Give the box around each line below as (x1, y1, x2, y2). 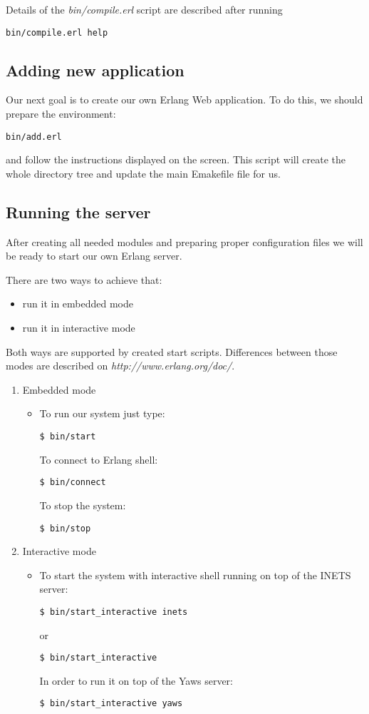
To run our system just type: (39, 406, 165, 421)
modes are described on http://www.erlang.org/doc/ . (6, 358, 235, 373)
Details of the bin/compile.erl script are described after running (6, 2, 283, 16)
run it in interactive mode (22, 320, 135, 335)
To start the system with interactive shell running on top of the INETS (39, 567, 351, 582)
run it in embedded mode (22, 296, 134, 311)
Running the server (6, 200, 151, 223)
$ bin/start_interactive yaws (39, 698, 183, 709)
